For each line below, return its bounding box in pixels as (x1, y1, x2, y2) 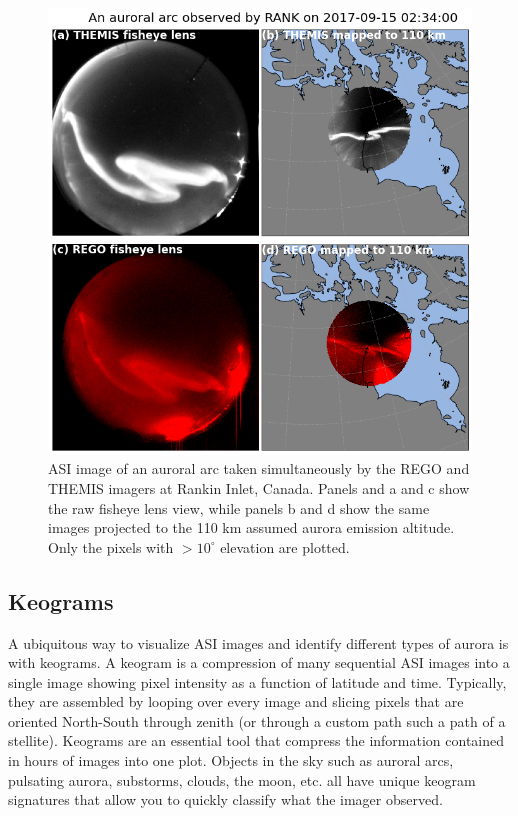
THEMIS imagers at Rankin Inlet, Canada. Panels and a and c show (48, 477, 470, 498)
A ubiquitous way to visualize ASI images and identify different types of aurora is (8, 632, 509, 653)
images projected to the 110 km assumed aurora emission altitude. (48, 517, 455, 538)
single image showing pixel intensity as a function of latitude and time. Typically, (8, 671, 507, 692)
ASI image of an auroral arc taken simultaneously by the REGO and (48, 458, 470, 479)
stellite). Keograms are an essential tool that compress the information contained (8, 730, 505, 751)
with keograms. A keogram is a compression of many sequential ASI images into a (8, 652, 510, 673)
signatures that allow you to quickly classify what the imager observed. (8, 789, 443, 810)
